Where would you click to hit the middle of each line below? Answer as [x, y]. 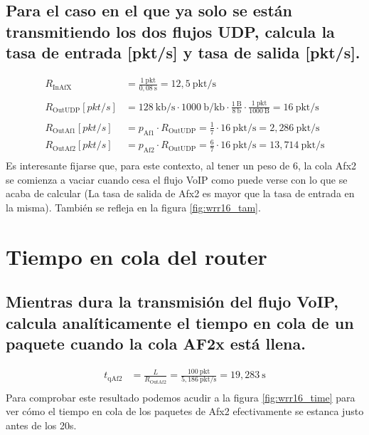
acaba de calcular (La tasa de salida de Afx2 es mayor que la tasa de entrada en [180, 193]
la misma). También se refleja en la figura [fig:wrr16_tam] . [133, 207]
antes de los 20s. [41, 425]
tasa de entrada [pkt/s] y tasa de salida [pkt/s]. [183, 52]
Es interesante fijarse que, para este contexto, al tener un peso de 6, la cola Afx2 [181, 166]
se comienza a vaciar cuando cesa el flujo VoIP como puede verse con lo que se [177, 179]
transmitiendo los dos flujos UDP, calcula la [170, 31]
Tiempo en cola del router [137, 256]
